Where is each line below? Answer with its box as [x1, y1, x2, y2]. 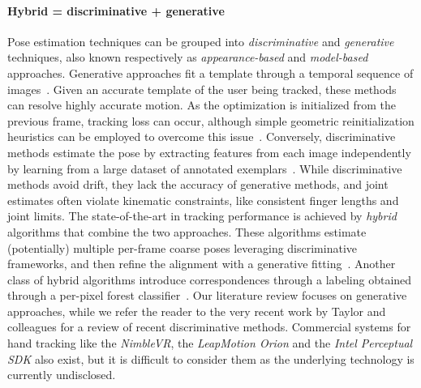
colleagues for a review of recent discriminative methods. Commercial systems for [7, 318, 411, 335]
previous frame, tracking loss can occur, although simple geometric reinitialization [7, 112, 415, 129]
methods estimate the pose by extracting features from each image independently [7, 143, 411, 160]
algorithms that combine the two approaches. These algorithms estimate [7, 223, 367, 240]
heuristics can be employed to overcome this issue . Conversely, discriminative [7, 128, 396, 145]
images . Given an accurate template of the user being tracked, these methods [7, 80, 397, 97]
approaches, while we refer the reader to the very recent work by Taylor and [7, 302, 386, 319]
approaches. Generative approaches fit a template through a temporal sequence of [7, 64, 414, 81]
